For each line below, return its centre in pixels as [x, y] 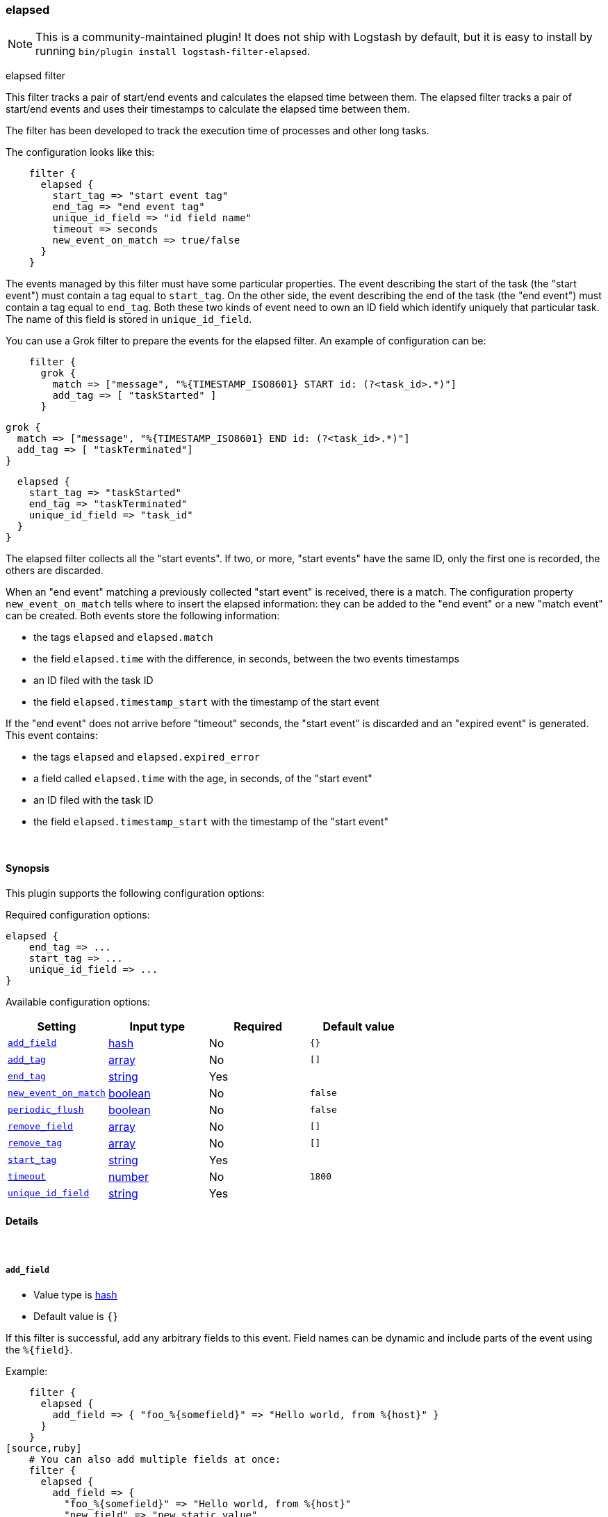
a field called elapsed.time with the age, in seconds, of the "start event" [203, 779]
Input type [157, 1026]
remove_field [40, 1127]
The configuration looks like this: [80, 152]
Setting [57, 1026]
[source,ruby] [44, 1448]
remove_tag [35, 1143]
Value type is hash [75, 1294]
